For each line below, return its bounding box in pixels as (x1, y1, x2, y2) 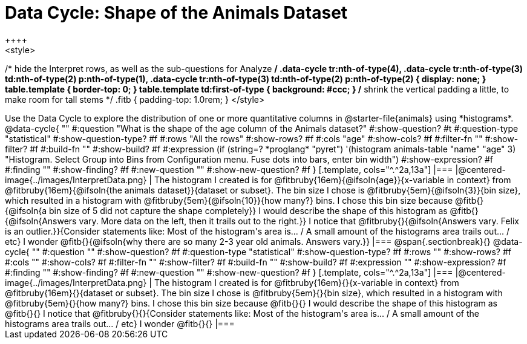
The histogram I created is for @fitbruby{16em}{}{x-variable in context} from (154, 277, 459, 288)
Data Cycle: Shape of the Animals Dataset (5, 2, 348, 23)
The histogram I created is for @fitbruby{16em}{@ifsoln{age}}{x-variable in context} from (154, 174, 511, 185)
